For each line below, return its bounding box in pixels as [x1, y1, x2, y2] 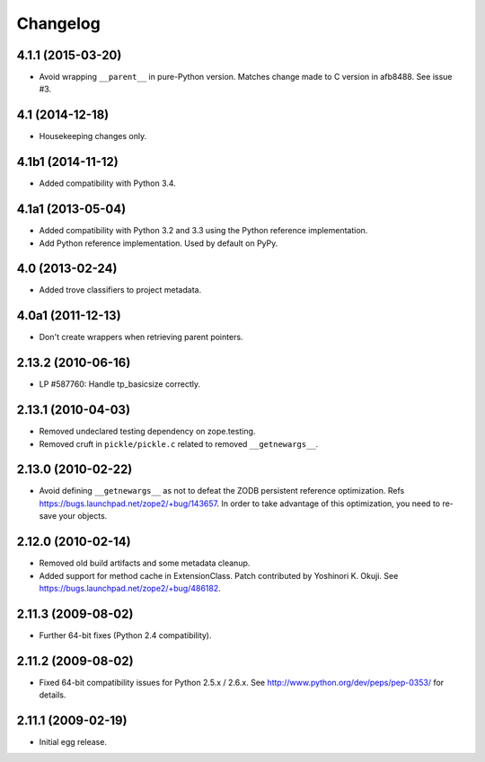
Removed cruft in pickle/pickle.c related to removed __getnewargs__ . [39, 438, 319, 449]
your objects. [58, 511, 108, 521]
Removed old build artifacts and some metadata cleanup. [39, 557, 251, 569]
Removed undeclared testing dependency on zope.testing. [39, 426, 256, 437]
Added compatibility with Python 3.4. [39, 178, 177, 188]
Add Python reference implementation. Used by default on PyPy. [39, 238, 278, 249]
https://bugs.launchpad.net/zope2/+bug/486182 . [39, 582, 222, 593]
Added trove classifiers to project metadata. [39, 285, 202, 295]
